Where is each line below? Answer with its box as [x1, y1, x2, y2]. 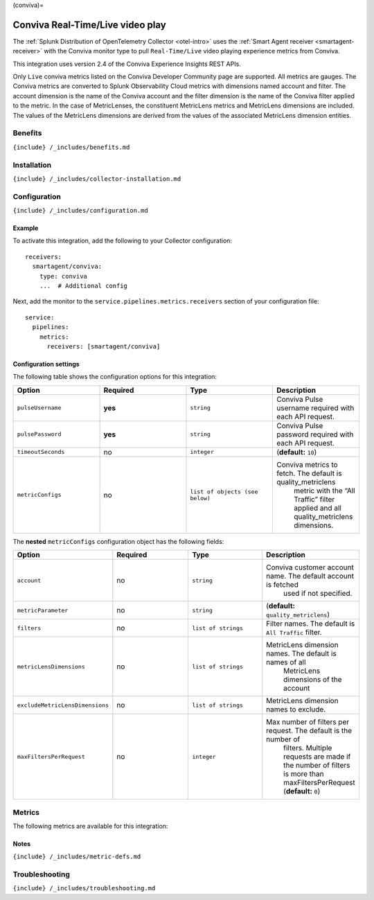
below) [190, 494, 211, 502]
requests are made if [283, 752, 351, 761]
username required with [276, 403, 355, 412]
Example [12, 224, 39, 232]
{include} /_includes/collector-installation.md [12, 175, 181, 183]
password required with [276, 430, 354, 439]
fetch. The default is [276, 468, 342, 478]
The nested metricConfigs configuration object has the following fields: [12, 537, 224, 545]
